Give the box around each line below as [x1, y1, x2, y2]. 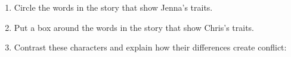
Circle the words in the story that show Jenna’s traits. [14, 1, 213, 13]
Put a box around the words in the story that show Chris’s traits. [14, 21, 255, 33]
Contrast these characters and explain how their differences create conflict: [14, 41, 287, 53]
